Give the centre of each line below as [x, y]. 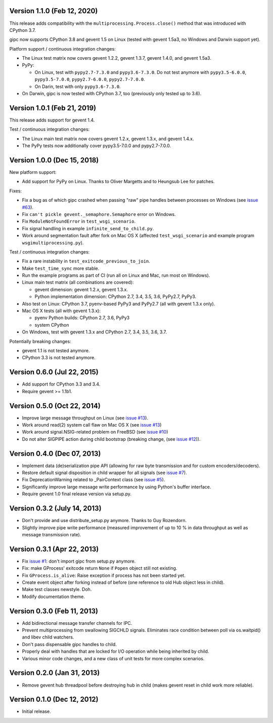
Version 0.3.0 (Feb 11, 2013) [54, 611]
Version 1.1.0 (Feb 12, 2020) [54, 11]
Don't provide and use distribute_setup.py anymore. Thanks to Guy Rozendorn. [104, 521]
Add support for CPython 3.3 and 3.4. [61, 384]
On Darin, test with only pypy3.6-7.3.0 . [78, 87]
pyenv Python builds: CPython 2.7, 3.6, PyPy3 [82, 318]
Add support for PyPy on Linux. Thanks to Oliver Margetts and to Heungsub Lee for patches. [118, 182]
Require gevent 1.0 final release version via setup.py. [77, 494]
